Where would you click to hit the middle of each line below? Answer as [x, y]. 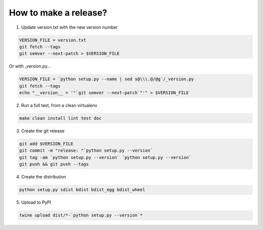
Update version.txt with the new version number [69, 27]
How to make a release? [58, 13]
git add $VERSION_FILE [46, 144]
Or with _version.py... [30, 66]
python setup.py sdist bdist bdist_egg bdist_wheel [82, 190]
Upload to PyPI [36, 202]
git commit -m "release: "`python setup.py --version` [86, 150]
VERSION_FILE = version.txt [53, 40]
